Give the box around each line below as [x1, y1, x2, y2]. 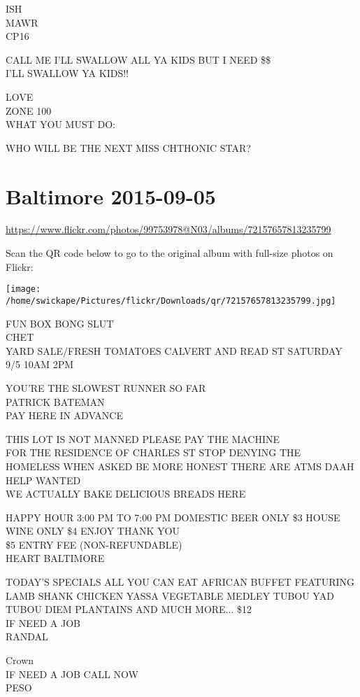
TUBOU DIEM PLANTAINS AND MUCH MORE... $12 [6, 602, 252, 617]
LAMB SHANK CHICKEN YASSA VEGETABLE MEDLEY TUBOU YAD [6, 588, 334, 603]
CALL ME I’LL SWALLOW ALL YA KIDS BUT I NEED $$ [6, 52, 271, 66]
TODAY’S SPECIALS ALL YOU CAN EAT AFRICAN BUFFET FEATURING [6, 575, 355, 589]
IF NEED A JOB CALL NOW [6, 666, 138, 681]
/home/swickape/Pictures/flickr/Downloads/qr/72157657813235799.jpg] [6, 295, 336, 306]
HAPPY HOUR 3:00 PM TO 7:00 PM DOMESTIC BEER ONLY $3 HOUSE [6, 509, 340, 524]
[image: [6, 284, 41, 295]
